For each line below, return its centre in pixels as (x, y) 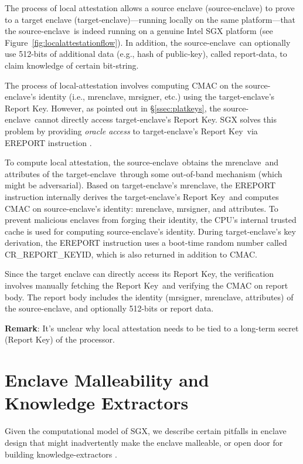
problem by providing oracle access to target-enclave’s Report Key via (131, 131)
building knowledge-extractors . (61, 454)
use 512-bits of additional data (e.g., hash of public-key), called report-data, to (146, 54)
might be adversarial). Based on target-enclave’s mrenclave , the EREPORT (140, 185)
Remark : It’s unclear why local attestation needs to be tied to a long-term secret (152, 328)
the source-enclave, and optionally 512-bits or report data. (109, 308)
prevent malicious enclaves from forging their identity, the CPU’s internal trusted (151, 220)
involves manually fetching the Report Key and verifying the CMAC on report (147, 285)
